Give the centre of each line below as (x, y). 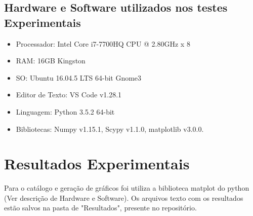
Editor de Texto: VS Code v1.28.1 (69, 95)
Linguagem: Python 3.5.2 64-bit (65, 111)
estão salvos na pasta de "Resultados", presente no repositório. (100, 208)
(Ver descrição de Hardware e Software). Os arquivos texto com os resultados (124, 197)
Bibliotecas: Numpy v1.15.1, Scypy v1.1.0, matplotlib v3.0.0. (110, 129)
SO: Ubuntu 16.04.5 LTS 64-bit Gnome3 (79, 77)
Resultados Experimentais (97, 164)
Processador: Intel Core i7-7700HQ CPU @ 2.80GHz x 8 (103, 43)
